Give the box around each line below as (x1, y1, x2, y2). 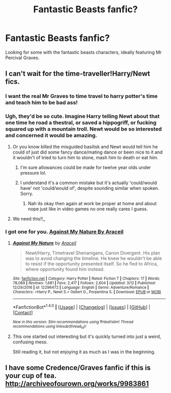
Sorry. (20, 190, 34, 196)
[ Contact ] (12, 309, 33, 315)
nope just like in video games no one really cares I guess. (27, 206, 148, 212)
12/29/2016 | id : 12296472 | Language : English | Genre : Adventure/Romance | (12, 285, 149, 290)
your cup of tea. (5, 372, 57, 380)
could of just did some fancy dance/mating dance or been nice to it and (12, 149, 163, 155)
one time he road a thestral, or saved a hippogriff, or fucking (5, 119, 157, 126)
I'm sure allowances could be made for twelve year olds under (20, 164, 151, 170)
